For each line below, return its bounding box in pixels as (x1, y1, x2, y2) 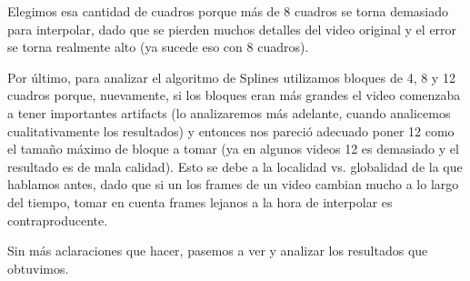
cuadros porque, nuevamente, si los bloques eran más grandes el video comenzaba (7, 85, 461, 105)
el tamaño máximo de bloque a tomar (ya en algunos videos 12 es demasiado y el (7, 139, 459, 158)
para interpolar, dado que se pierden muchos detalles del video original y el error (7, 19, 457, 38)
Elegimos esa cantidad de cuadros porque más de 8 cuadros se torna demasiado (7, 2, 449, 20)
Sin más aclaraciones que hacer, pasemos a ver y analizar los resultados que (7, 241, 428, 260)
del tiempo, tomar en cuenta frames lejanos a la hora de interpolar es (7, 192, 393, 211)
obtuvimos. (7, 258, 69, 277)
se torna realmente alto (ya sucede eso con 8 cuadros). (7, 37, 309, 56)
